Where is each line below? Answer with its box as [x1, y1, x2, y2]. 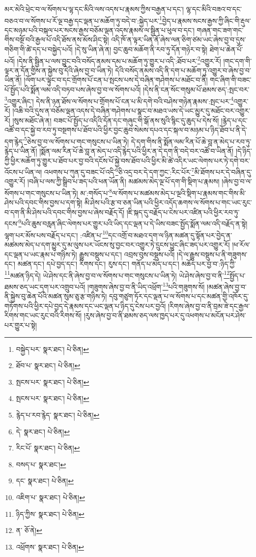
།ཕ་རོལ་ [232, 239, 250, 249]
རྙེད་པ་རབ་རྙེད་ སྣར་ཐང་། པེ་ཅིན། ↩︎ [16, 409, 100, 420]
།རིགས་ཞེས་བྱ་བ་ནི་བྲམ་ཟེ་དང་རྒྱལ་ [168, 300, 250, 311]
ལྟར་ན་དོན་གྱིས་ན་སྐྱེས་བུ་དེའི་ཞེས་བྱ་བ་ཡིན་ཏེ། [4, 65, 113, 75]
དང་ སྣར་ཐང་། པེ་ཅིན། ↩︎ [16, 476, 74, 486]
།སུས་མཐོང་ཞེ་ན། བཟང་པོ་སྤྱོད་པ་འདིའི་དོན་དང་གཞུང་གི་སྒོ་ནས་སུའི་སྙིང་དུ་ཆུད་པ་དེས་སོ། [12, 115, 219, 125]
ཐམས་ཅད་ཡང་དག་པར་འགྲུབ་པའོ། [4, 281, 85, 292]
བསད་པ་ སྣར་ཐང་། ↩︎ [16, 459, 66, 469]
